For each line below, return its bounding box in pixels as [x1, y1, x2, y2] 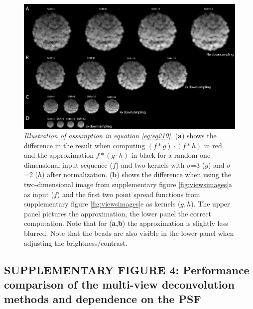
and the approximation [24, 150, 94, 160]
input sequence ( [62, 159, 113, 170]
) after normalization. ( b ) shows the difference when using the [42, 169, 231, 180]
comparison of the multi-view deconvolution [4, 277, 235, 292]
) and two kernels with [116, 159, 185, 170]
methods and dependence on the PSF [4, 291, 201, 307]
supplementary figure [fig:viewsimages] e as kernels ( [24, 199, 181, 209]
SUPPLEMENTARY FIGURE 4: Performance [4, 262, 250, 277]
